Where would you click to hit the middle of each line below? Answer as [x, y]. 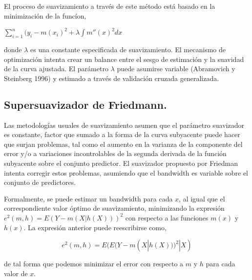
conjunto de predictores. [40, 182]
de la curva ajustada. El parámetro [56, 69]
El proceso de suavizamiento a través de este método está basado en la [110, 6]
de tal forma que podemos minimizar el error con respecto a [94, 264]
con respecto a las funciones [167, 217]
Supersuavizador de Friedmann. [85, 104]
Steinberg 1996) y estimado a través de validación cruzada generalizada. [112, 78]
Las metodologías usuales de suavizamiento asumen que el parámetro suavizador [124, 125]
